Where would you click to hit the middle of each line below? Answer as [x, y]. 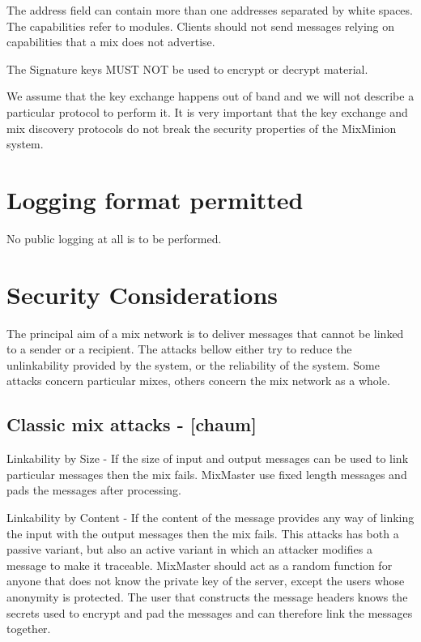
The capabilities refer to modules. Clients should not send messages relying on [201, 26]
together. [29, 629]
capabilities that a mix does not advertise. [111, 42]
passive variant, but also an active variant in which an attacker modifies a [189, 549]
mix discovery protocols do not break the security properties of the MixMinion [202, 128]
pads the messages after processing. [94, 490]
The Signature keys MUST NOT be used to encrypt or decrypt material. [187, 68]
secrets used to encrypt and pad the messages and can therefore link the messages [210, 612]
